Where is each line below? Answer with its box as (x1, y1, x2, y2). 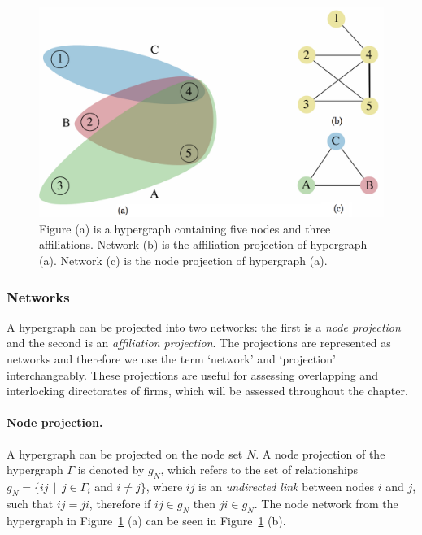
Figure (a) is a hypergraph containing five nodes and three (39, 220, 331, 237)
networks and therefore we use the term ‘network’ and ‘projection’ (7, 350, 336, 367)
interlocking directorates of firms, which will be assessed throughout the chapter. (7, 382, 408, 399)
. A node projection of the (255, 445, 385, 462)
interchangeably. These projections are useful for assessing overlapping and (7, 366, 378, 383)
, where (146, 477, 183, 494)
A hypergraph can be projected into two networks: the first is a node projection (7, 318, 401, 335)
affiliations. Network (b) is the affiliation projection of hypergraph (39, 236, 368, 253)
